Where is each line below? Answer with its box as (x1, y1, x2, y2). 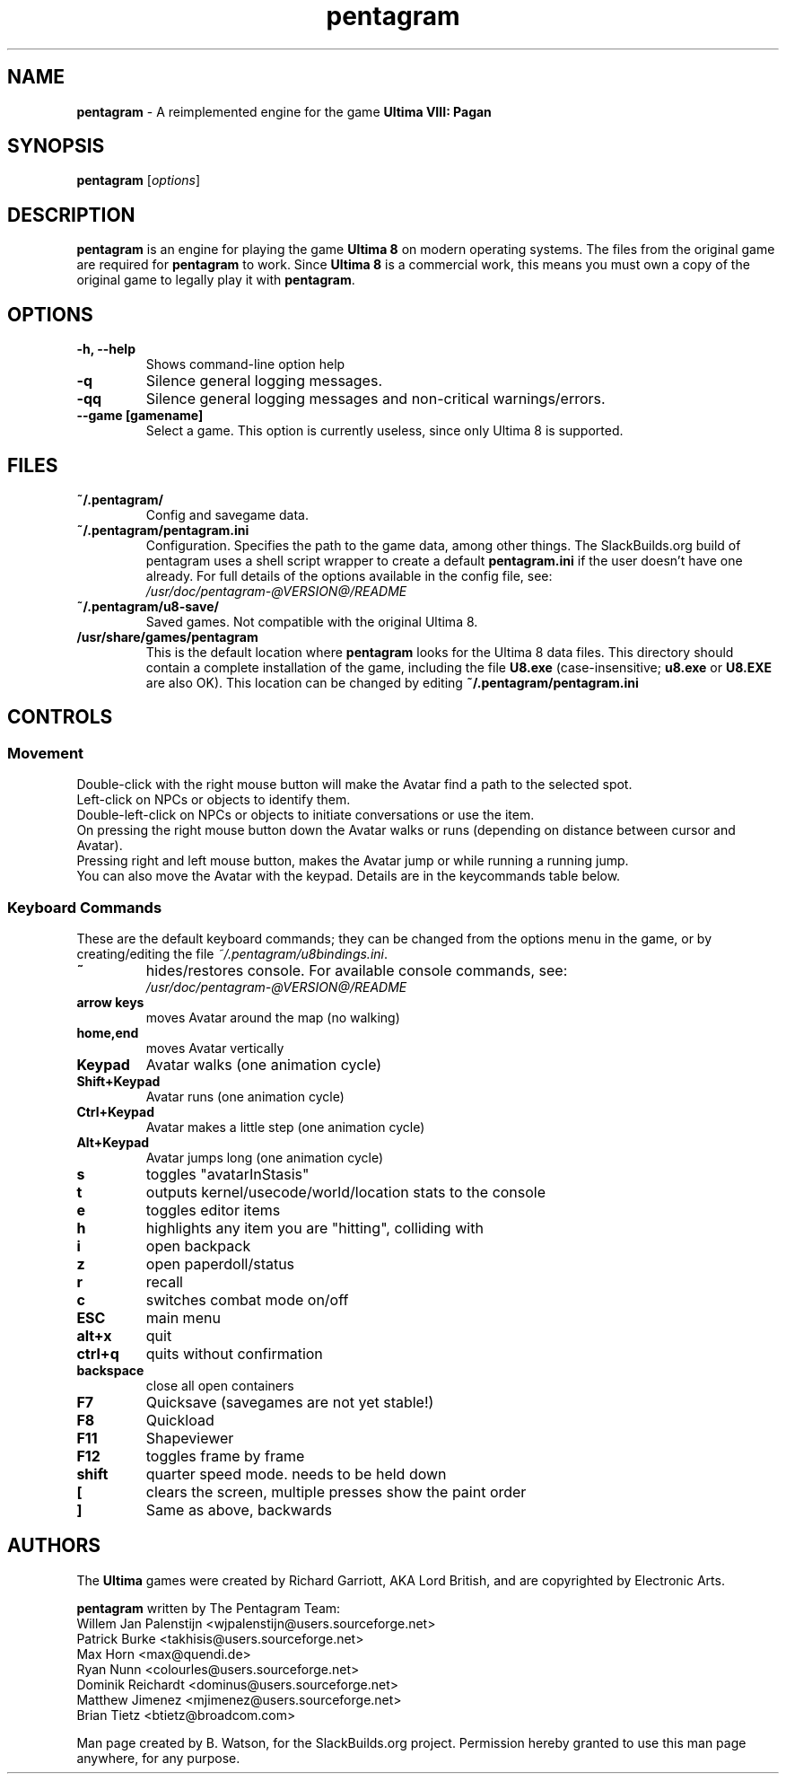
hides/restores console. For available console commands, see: (145, 961, 568, 979)
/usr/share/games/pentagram (76, 628, 258, 645)
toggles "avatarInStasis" (145, 1164, 310, 1183)
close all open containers (145, 1377, 294, 1393)
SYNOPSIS (7, 135, 105, 158)
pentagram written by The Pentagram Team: (76, 1600, 341, 1616)
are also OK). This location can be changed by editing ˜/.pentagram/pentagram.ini (145, 674, 639, 690)
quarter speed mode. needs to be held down (145, 1464, 447, 1483)
